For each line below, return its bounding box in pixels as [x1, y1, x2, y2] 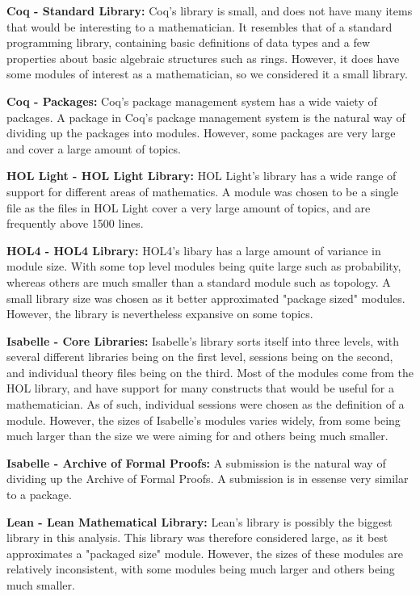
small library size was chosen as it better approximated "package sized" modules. [6, 289, 405, 306]
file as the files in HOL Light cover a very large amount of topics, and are [6, 199, 371, 216]
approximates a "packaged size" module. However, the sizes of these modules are [6, 544, 403, 561]
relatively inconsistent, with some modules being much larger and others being [6, 560, 395, 577]
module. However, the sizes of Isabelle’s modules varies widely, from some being [6, 411, 401, 428]
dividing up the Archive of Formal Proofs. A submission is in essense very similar [6, 470, 409, 487]
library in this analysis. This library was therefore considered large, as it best [6, 529, 388, 546]
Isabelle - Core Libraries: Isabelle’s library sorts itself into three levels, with [6, 332, 399, 349]
